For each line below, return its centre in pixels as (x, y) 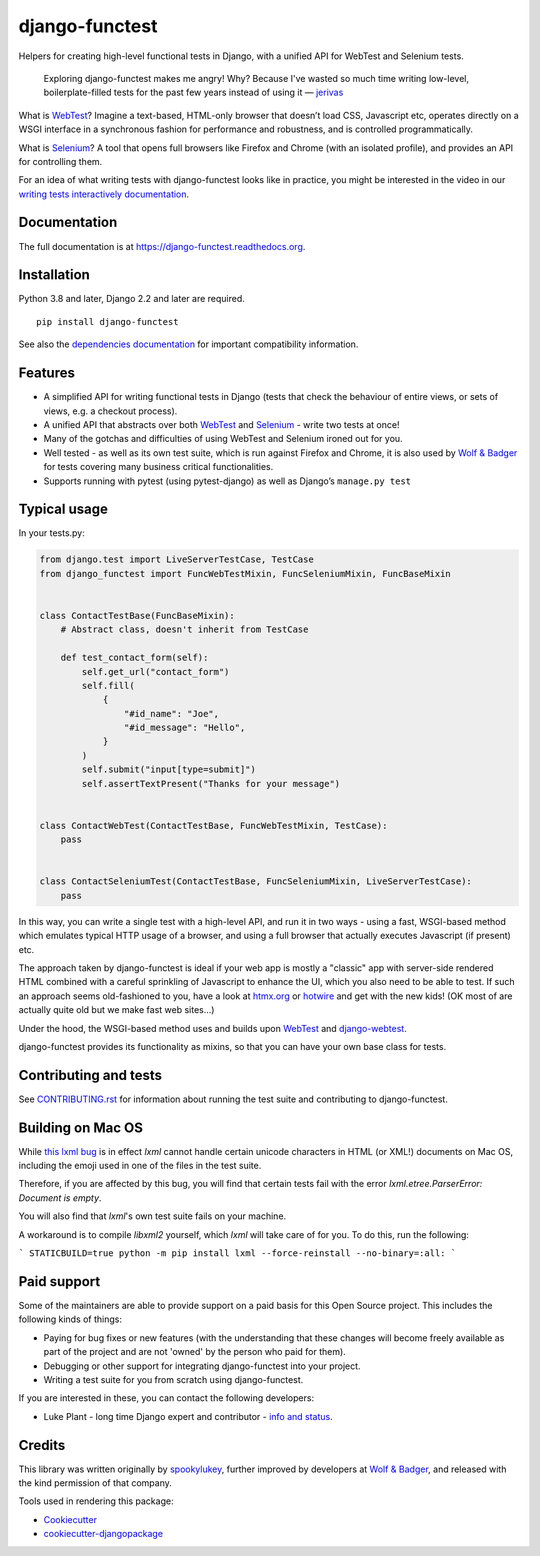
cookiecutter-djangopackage (103, 1534)
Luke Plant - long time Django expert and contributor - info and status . (188, 1416)
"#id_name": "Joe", (171, 713)
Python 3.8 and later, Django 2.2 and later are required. (131, 299)
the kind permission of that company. (95, 1482)
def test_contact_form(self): (134, 658)
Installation (54, 275)
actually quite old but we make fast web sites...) (116, 1010)
